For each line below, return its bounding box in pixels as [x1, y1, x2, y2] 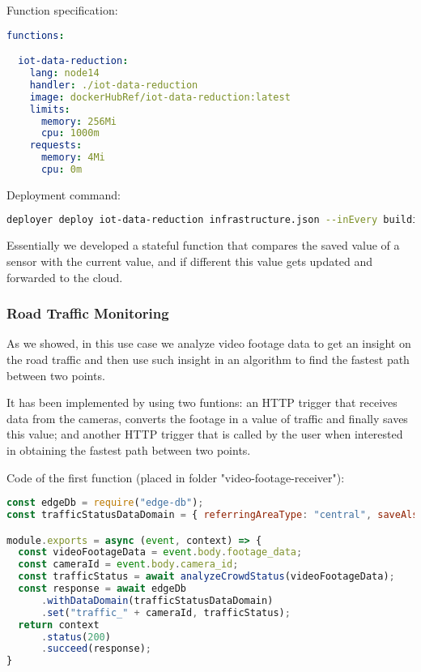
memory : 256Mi [40, 115, 117, 127]
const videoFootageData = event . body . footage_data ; [18, 546, 303, 559]
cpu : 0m [40, 164, 83, 175]
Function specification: [6, 2, 118, 18]
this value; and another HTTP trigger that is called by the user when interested [6, 426, 403, 443]
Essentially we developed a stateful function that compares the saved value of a [6, 237, 400, 254]
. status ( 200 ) [40, 631, 111, 643]
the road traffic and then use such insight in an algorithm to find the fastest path [6, 350, 410, 367]
